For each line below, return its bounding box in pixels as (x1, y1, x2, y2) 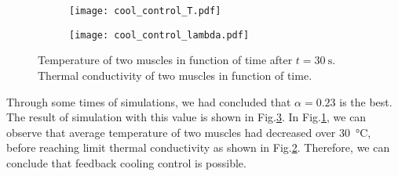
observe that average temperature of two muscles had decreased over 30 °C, (6, 124, 371, 140)
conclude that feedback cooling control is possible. (6, 154, 246, 171)
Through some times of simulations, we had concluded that (6, 93, 291, 110)
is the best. (339, 93, 393, 110)
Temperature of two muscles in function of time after (38, 52, 293, 68)
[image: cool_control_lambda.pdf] (69, 29, 250, 41)
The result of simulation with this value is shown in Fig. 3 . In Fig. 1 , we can (6, 109, 367, 125)
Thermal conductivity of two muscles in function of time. (38, 66, 312, 83)
